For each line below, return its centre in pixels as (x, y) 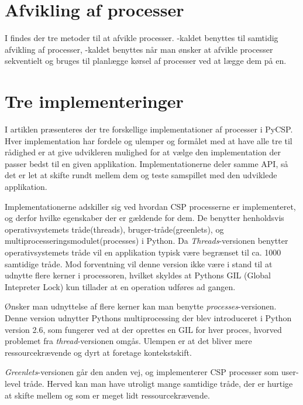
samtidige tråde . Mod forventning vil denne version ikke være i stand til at (139, 263)
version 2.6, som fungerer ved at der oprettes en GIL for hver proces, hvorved (143, 329)
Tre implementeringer (94, 101)
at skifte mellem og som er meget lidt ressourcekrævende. (107, 395)
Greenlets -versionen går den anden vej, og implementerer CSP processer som (142, 372)
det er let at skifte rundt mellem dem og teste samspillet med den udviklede (141, 175)
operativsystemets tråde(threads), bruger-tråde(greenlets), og (114, 229)
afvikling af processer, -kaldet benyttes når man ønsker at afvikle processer (139, 49)
